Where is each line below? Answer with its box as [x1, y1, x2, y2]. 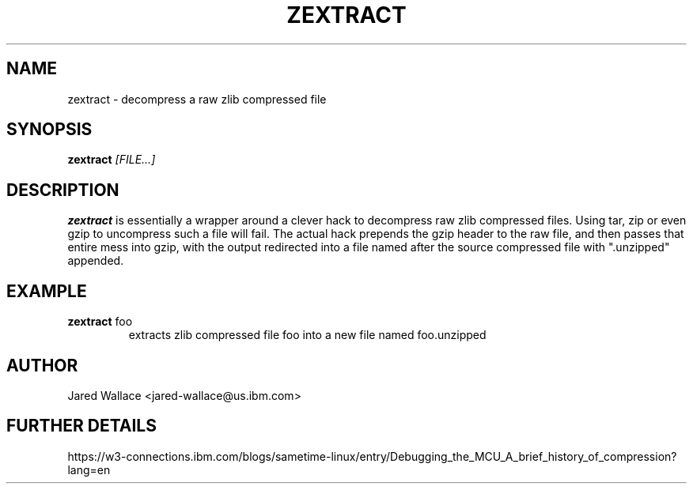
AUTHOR [6, 355, 78, 375]
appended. [67, 254, 124, 268]
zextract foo [67, 315, 133, 329]
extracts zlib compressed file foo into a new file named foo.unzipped [128, 328, 487, 342]
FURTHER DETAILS [6, 416, 157, 436]
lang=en [67, 462, 111, 477]
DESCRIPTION [6, 179, 119, 200]
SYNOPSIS [6, 119, 93, 140]
